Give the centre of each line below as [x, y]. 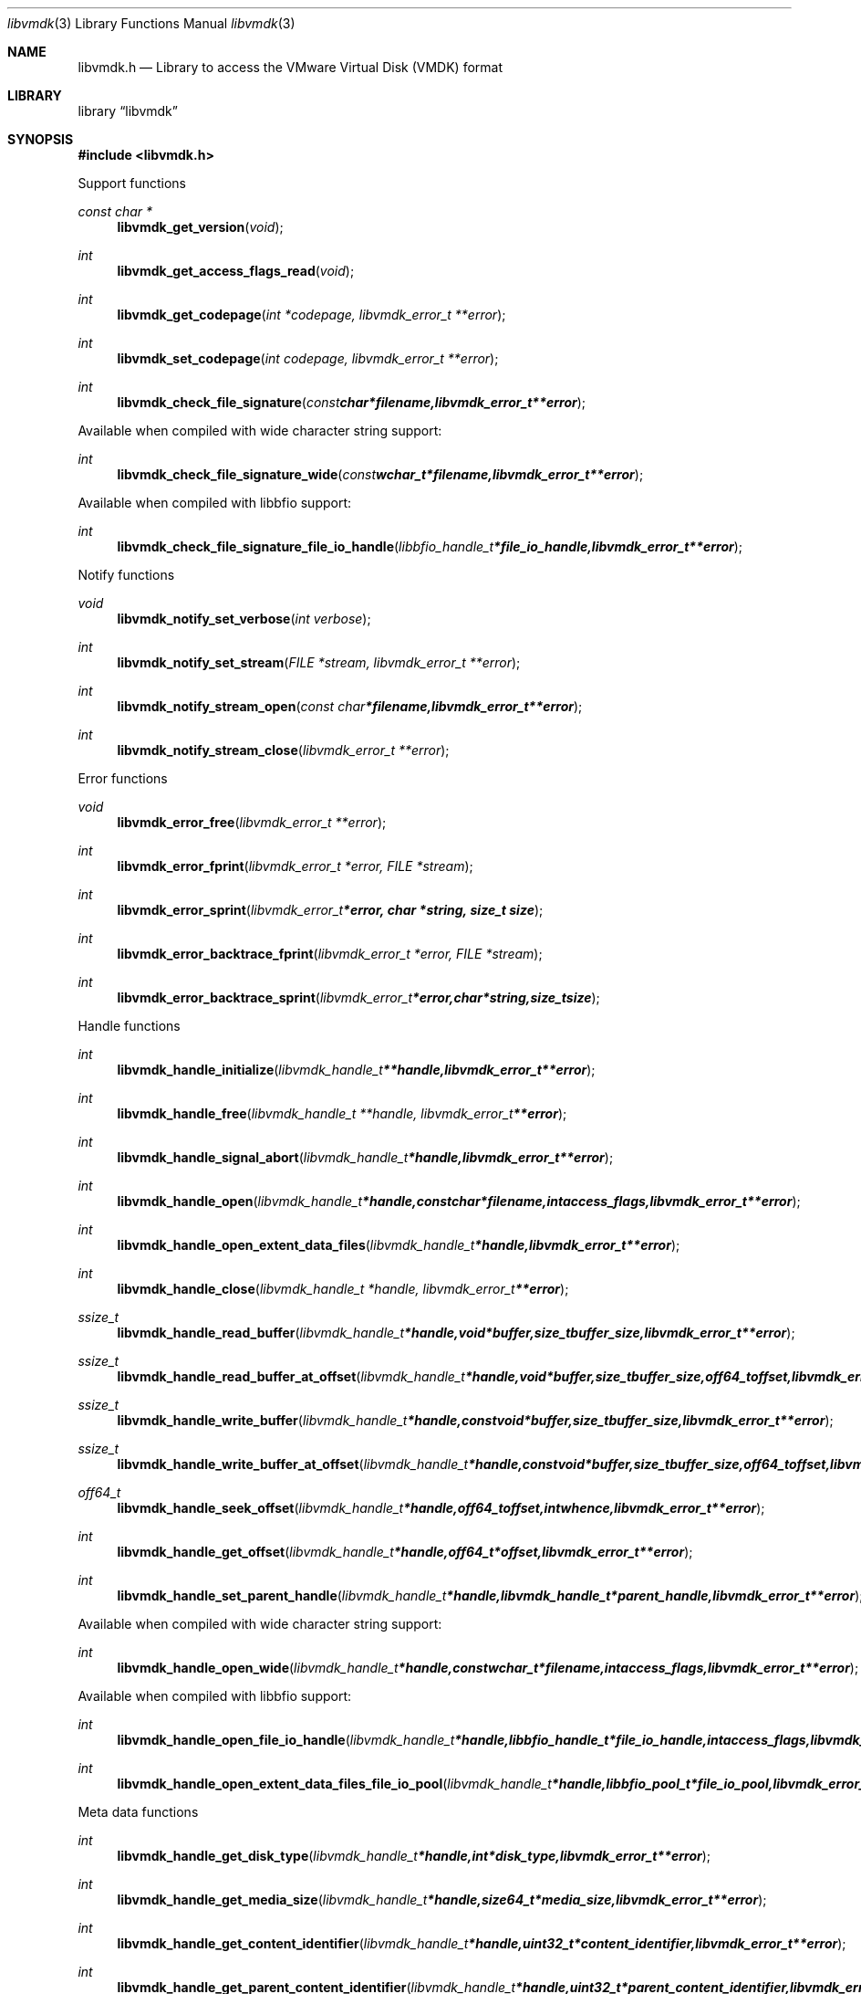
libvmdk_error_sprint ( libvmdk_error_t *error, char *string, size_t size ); [330, 910]
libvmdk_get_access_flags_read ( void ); [236, 271]
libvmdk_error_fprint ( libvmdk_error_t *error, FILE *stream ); [295, 866]
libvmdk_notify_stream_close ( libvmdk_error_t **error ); [283, 750]
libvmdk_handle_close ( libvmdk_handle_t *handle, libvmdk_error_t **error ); [343, 1289]
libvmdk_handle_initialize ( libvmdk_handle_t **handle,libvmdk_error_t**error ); [356, 1070]
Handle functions [129, 1026]
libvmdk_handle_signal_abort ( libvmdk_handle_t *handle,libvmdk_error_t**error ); [365, 1157]
